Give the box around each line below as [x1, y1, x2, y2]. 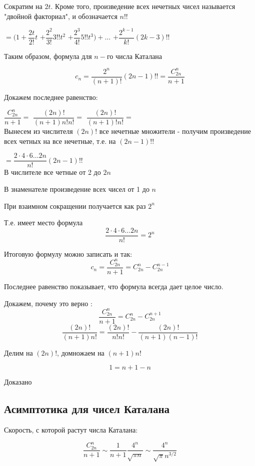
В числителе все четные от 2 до [4, 167, 101, 177]
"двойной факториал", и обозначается [4, 10, 117, 21]
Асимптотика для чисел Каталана [4, 401, 169, 417]
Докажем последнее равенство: [4, 91, 98, 102]
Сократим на [4, 1, 42, 11]
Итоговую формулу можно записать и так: [4, 248, 132, 259]
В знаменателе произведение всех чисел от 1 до [4, 183, 149, 194]
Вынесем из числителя [4, 126, 73, 136]
